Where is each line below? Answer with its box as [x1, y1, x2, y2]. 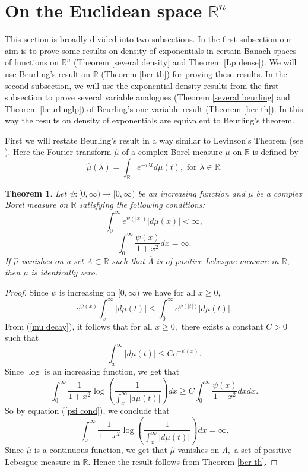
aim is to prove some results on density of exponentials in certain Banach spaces [5, 44, 297, 56]
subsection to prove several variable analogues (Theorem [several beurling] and [5, 91, 290, 103]
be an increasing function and [138, 186, 245, 199]
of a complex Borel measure [122, 145, 223, 158]
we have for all [142, 286, 196, 298]
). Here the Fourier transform [5, 145, 112, 158]
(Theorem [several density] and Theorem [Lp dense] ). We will [74, 56, 297, 68]
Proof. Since [5, 286, 49, 298]
